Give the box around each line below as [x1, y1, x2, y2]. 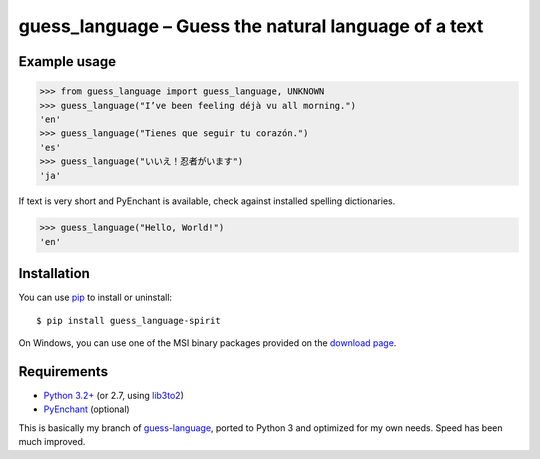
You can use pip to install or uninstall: [18, 291, 173, 304]
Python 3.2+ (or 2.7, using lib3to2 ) [43, 390, 185, 402]
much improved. [18, 436, 86, 448]
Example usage [18, 53, 117, 70]
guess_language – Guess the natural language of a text [18, 15, 484, 37]
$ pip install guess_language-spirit [36, 315, 222, 326]
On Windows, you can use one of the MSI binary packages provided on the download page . [18, 337, 397, 349]
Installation [18, 265, 90, 282]
